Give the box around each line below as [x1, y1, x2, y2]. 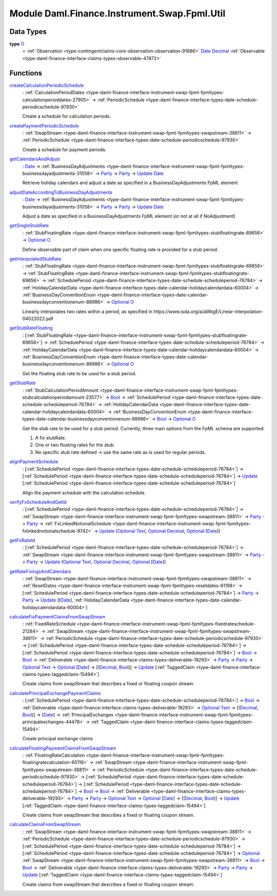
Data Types [9, 27, 47, 36]
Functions [9, 68, 43, 77]
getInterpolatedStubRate [9, 255, 62, 262]
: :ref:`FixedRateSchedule [22, 621, 76, 627]
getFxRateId [9, 537, 35, 543]
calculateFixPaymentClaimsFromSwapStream [9, 613, 106, 619]
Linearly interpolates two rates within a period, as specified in [22, 308, 152, 315]
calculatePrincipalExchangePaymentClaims [9, 690, 101, 696]
